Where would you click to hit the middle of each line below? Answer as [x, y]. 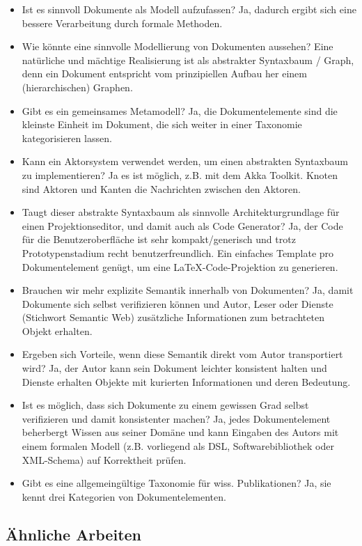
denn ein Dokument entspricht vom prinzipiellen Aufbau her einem [164, 73]
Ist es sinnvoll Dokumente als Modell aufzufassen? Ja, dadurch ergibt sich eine [189, 9]
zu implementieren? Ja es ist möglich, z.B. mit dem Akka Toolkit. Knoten [180, 174]
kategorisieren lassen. [67, 138]
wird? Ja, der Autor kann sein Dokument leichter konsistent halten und [174, 368]
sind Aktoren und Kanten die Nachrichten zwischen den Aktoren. [161, 188]
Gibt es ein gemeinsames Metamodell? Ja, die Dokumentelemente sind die [180, 110]
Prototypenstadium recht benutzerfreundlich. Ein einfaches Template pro [178, 252]
